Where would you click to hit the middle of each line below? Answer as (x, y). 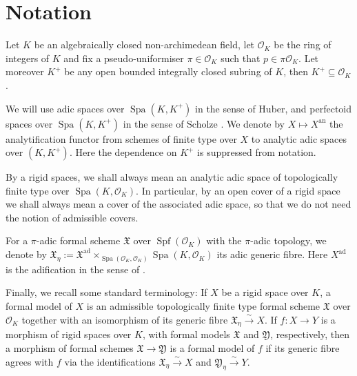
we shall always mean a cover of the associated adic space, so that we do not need (178, 204)
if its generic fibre (303, 348)
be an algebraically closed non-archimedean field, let (144, 44)
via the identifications (110, 361)
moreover (25, 71)
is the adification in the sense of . (75, 269)
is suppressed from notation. (257, 152)
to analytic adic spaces (299, 138)
